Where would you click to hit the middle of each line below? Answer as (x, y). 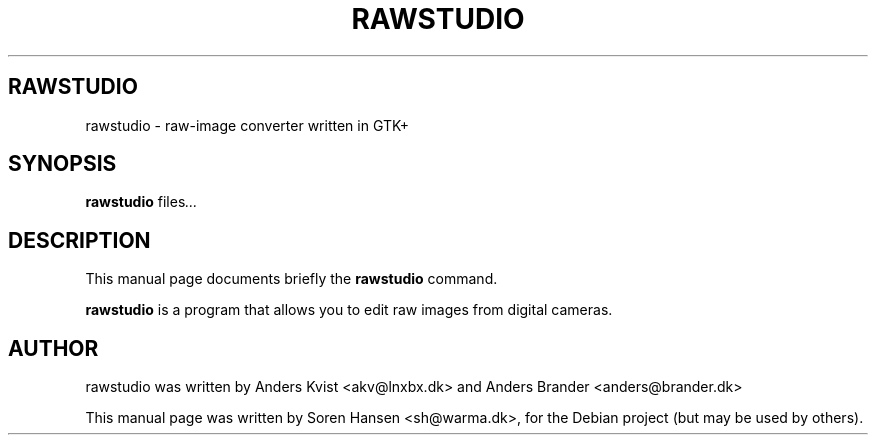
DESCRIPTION (79, 240)
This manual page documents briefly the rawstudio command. (291, 279)
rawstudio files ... (141, 202)
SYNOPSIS (62, 164)
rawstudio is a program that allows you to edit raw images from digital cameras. (349, 310)
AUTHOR (53, 348)
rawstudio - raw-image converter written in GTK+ (247, 125)
